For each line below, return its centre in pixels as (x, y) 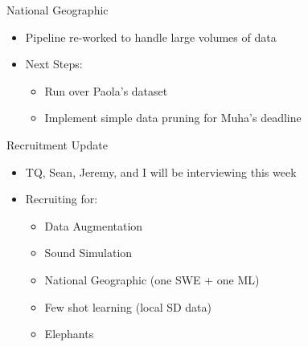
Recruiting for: (62, 199)
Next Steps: (54, 64)
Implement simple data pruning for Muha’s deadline (173, 118)
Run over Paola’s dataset (106, 90)
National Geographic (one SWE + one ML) (152, 279)
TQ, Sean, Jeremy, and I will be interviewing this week (161, 171)
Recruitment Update (57, 144)
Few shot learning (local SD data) (128, 306)
